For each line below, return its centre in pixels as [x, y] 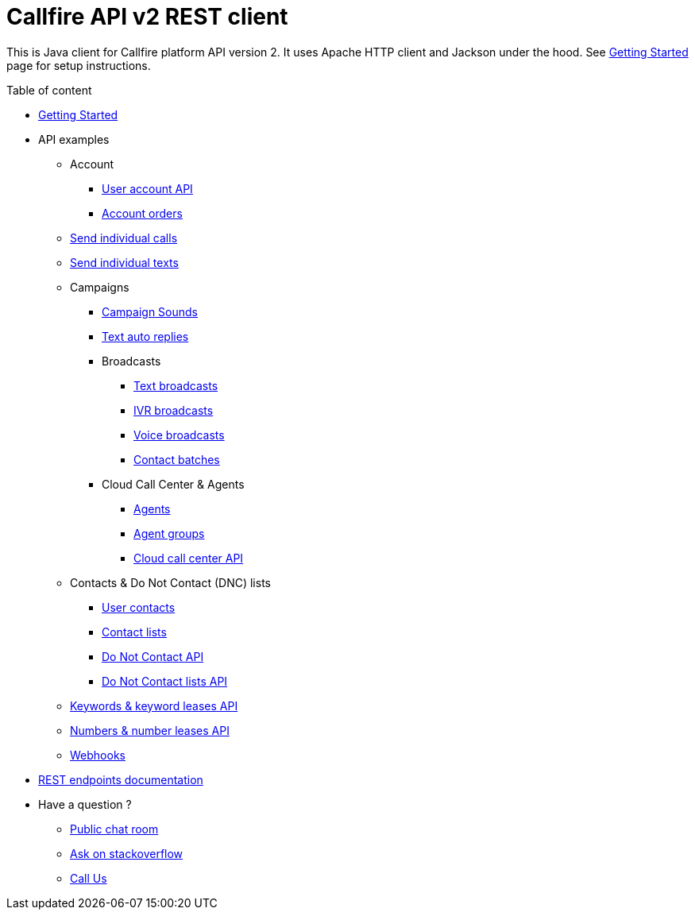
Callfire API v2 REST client [147, 17]
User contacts [139, 607]
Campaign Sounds [150, 311]
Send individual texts [124, 262]
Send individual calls [124, 238]
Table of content [49, 90]
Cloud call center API [189, 558]
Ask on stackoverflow [127, 853]
